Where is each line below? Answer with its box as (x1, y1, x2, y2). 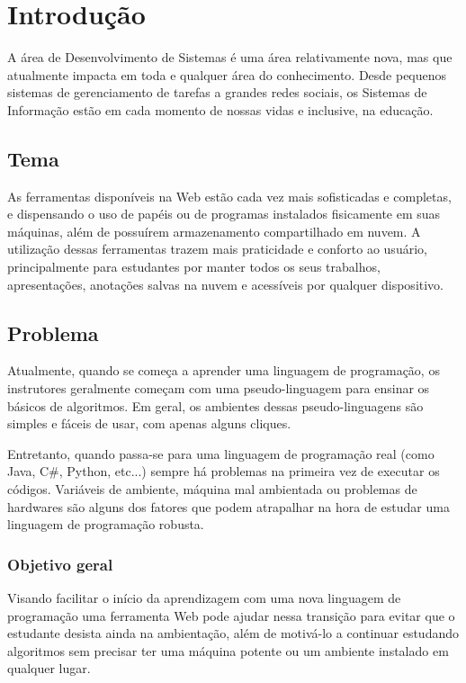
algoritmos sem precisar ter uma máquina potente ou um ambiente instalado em (7, 641, 449, 660)
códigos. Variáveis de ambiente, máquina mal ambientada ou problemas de (7, 480, 417, 499)
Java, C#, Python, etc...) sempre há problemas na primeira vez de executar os (7, 462, 440, 481)
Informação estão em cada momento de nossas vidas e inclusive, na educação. (7, 100, 434, 119)
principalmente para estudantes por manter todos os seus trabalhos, (7, 257, 381, 276)
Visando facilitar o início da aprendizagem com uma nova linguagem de (7, 589, 401, 607)
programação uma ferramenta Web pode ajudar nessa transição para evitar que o (7, 606, 455, 625)
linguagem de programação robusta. (7, 515, 204, 534)
